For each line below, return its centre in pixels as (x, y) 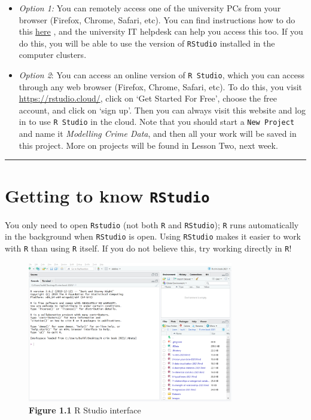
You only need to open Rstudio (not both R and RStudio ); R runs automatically (152, 224)
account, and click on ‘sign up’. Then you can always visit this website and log (162, 110)
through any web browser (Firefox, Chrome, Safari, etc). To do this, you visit (160, 86)
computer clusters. (53, 55)
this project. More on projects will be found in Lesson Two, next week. (148, 145)
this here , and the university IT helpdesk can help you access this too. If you (161, 31)
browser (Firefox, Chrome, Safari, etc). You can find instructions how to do (157, 19)
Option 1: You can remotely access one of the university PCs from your (150, 8)
